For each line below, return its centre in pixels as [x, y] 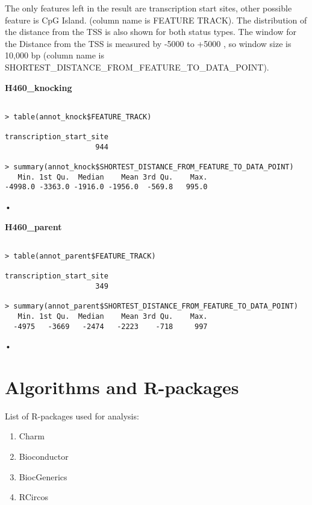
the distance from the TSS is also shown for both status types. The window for [151, 32]
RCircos [33, 497]
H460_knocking [39, 87]
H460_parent [33, 226]
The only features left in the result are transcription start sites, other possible [148, 8]
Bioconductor [44, 456]
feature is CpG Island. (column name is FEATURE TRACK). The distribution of [156, 20]
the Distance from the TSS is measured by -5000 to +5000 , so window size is [148, 43]
